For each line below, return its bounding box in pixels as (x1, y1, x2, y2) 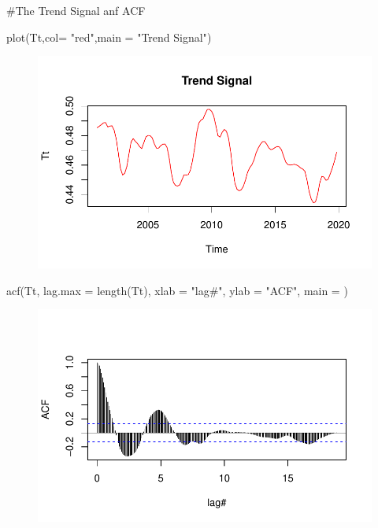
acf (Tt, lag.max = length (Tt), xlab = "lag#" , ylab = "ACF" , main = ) (6, 282, 348, 298)
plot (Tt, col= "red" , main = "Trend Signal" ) (6, 28, 212, 45)
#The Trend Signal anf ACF (6, 2, 146, 18)
